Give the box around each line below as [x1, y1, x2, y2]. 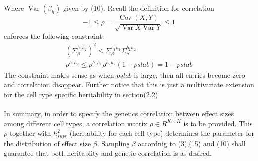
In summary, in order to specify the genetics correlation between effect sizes [4, 108, 234, 119]
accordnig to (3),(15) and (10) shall [138, 138, 246, 148]
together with [9, 128, 51, 138]
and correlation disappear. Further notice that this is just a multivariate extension [4, 79, 254, 90]
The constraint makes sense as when [4, 69, 114, 80]
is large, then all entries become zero [134, 69, 245, 80]
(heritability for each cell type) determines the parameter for [69, 128, 254, 138]
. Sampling [97, 138, 130, 148]
